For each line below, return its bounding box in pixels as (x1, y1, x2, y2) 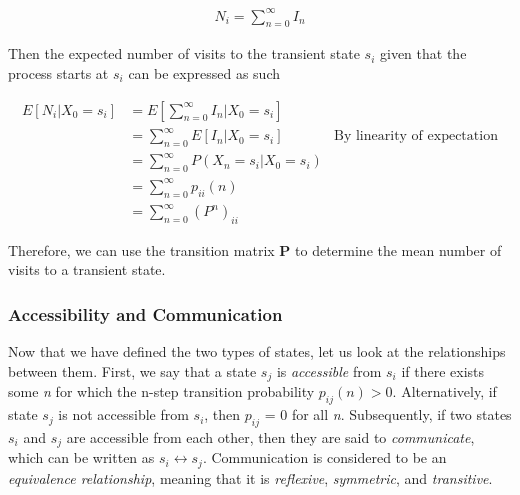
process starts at (8, 62, 109, 83)
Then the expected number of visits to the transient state (8, 43, 360, 64)
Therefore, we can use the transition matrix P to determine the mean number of (8, 239, 502, 260)
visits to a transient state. (8, 259, 166, 280)
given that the (380, 43, 467, 64)
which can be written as (8, 447, 155, 468)
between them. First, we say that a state (8, 360, 257, 381)
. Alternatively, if (392, 381, 497, 402)
